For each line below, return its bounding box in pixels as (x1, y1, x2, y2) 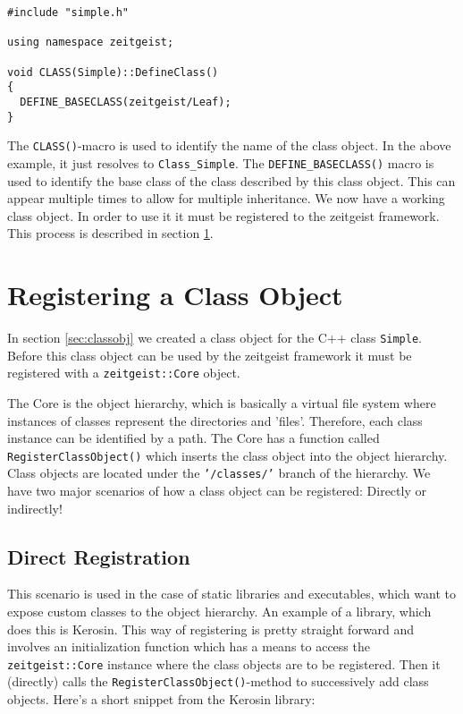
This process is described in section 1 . (7, 224, 214, 242)
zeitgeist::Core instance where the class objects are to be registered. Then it (7, 654, 441, 673)
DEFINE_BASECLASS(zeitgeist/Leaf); (20, 95, 231, 108)
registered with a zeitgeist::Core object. (7, 363, 240, 382)
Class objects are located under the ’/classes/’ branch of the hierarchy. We (7, 463, 431, 482)
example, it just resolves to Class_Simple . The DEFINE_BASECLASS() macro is (7, 153, 434, 172)
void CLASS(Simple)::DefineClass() (7, 65, 219, 79)
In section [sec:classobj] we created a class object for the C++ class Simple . (7, 328, 422, 347)
